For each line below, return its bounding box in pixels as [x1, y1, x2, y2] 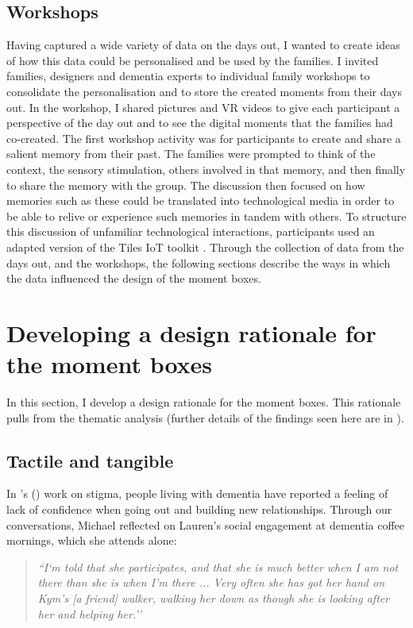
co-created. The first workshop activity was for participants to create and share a [6, 129, 401, 146]
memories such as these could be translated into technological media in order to [6, 192, 395, 209]
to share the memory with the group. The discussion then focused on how [6, 176, 365, 193]
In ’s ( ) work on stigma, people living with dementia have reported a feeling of [6, 485, 388, 502]
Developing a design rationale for [6, 316, 376, 349]
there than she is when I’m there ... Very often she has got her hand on [37, 574, 385, 591]
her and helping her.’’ [37, 605, 142, 622]
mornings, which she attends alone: [6, 532, 177, 549]
